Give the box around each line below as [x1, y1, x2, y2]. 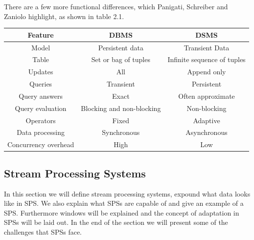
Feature [27, 29, 54, 40]
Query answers [19, 90, 63, 101]
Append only [187, 66, 226, 77]
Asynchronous [185, 127, 228, 137]
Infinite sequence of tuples [167, 54, 246, 65]
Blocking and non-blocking [81, 103, 161, 113]
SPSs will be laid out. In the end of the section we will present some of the [4, 217, 228, 227]
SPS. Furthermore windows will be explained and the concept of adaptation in [4, 207, 239, 218]
